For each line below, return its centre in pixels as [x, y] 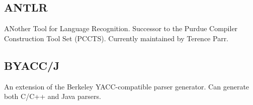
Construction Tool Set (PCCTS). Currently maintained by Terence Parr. [116, 38]
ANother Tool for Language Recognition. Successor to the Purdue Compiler [121, 28]
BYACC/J [32, 65]
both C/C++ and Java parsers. [53, 96]
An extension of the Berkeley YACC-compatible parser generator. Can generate [127, 86]
